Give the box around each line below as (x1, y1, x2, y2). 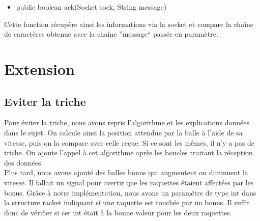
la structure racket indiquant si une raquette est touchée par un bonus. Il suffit (4, 197, 250, 208)
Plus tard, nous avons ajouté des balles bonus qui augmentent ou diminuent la (4, 167, 248, 178)
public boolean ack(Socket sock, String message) (16, 2, 167, 12)
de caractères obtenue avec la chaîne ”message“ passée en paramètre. (4, 29, 218, 39)
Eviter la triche (4, 93, 86, 109)
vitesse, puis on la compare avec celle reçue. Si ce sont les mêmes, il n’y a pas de (4, 137, 255, 148)
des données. (4, 157, 43, 168)
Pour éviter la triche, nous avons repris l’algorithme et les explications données (4, 117, 249, 128)
